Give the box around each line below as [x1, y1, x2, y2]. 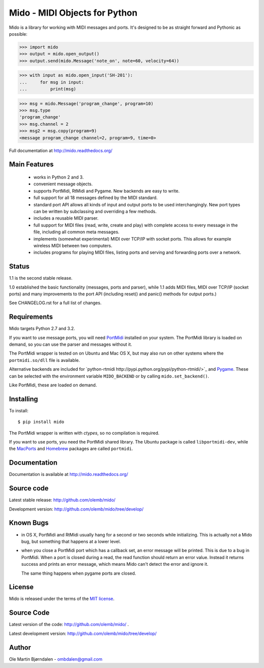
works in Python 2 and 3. [33, 174, 84, 180]
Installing [9, 395, 39, 403]
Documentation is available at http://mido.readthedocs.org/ [9, 471, 128, 477]
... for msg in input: [19, 79, 84, 85]
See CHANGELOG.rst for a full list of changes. [9, 300, 102, 306]
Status [9, 262, 30, 271]
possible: [9, 31, 28, 37]
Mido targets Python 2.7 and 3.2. [9, 326, 75, 332]
